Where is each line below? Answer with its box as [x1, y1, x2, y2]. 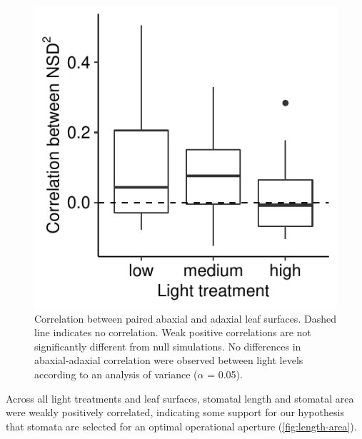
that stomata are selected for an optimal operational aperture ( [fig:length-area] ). [6, 418, 357, 433]
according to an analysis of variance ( [34, 366, 198, 381]
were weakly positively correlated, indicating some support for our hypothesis [6, 405, 344, 420]
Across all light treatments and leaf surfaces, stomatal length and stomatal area [6, 390, 354, 405]
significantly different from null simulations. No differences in [34, 338, 301, 353]
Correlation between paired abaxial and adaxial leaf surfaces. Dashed [34, 311, 336, 326]
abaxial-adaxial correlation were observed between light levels [34, 353, 303, 368]
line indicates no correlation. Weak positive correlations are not [34, 325, 311, 340]
